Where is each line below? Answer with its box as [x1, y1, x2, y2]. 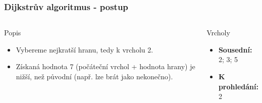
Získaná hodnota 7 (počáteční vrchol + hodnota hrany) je [16, 61, 195, 72]
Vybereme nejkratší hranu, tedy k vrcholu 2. [16, 44, 153, 55]
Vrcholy [206, 27, 230, 38]
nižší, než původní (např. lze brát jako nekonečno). [16, 71, 173, 81]
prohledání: [218, 81, 258, 91]
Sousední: [218, 44, 252, 55]
